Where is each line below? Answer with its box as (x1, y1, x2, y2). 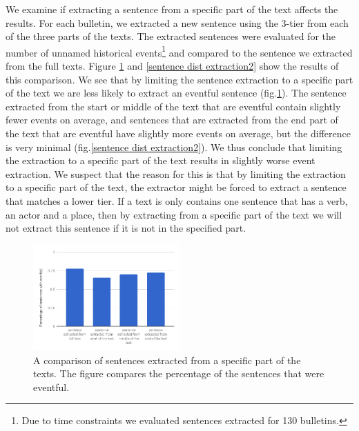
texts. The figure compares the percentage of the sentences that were (33, 366, 324, 381)
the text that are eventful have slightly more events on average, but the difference (6, 126, 351, 140)
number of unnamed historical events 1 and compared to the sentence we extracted (6, 43, 353, 59)
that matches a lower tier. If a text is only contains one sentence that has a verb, (6, 193, 348, 208)
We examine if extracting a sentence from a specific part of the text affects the (6, 2, 338, 16)
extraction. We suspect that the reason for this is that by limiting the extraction (6, 166, 346, 181)
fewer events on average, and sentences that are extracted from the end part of (6, 112, 338, 127)
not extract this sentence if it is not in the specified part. (6, 221, 246, 235)
